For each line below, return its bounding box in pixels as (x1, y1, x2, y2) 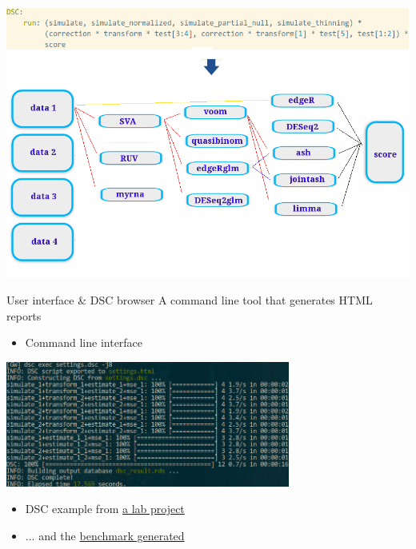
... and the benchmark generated (25, 527, 185, 544)
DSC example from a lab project (25, 500, 185, 517)
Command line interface (25, 334, 143, 351)
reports (6, 307, 42, 324)
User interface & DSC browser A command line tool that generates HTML (6, 291, 373, 308)
